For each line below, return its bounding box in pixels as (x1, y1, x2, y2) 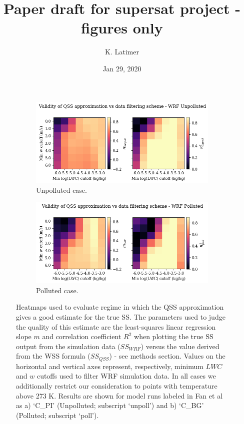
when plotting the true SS (134, 331, 213, 342)
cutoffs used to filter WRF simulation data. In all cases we (36, 371, 216, 381)
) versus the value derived (140, 341, 219, 351)
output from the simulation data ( (16, 341, 120, 351)
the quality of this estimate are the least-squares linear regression (16, 321, 216, 332)
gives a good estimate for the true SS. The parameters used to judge (16, 312, 225, 322)
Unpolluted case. (36, 185, 87, 195)
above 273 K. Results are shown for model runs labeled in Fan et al (16, 390, 223, 401)
